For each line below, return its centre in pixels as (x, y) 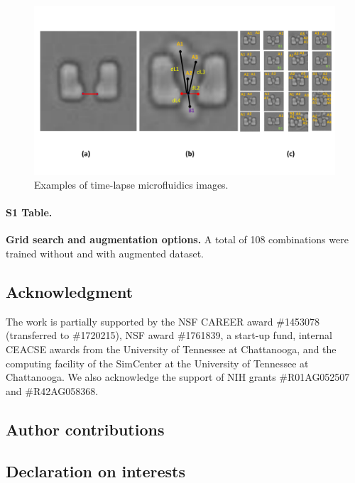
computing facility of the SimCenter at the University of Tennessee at (157, 363)
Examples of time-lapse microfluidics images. (131, 185)
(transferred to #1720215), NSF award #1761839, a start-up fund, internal (169, 335)
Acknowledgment (70, 292)
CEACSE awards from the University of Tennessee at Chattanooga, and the (171, 349)
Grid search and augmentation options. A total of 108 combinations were (177, 239)
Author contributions (85, 429)
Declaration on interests (95, 471)
